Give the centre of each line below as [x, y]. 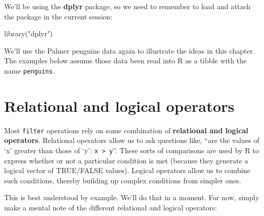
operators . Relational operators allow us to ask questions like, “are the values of [132, 140]
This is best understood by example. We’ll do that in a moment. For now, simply [132, 197]
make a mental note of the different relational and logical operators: [111, 208]
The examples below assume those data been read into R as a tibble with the [126, 61]
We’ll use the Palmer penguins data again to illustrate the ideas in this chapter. [129, 50]
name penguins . [29, 70]
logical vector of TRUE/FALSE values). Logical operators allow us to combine [127, 170]
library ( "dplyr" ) [28, 33]
